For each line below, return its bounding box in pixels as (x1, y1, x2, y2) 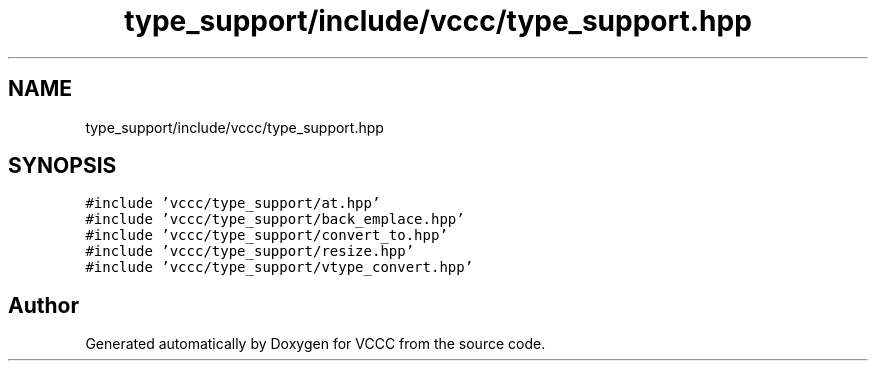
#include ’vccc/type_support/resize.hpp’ (85, 243, 415, 260)
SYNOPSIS (8, 153, 117, 179)
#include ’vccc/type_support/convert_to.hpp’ (85, 227, 448, 244)
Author (8, 292, 79, 318)
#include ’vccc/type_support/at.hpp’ (85, 195, 381, 212)
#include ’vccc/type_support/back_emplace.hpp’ (85, 211, 465, 228)
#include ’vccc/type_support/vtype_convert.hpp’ (85, 259, 474, 276)
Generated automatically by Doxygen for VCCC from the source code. (85, 335, 546, 353)
